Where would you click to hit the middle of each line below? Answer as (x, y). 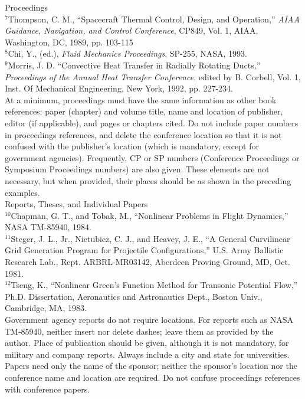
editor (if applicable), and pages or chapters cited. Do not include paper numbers (152, 122)
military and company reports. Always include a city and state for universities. (147, 354)
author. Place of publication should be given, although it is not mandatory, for (147, 343)
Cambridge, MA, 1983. (46, 308)
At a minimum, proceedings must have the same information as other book (141, 99)
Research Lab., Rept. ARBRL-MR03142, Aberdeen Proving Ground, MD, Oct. (147, 262)
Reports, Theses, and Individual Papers (76, 204)
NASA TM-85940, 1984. (48, 227)
